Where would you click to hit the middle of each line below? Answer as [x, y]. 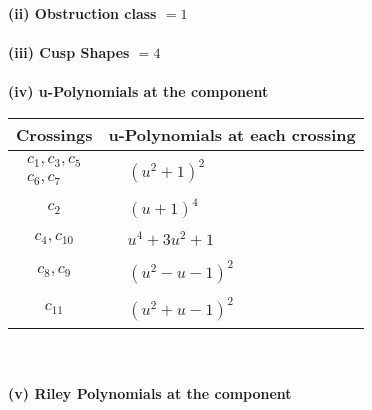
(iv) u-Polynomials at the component [138, 91]
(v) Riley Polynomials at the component [150, 393]
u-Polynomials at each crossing [232, 134]
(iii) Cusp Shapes [69, 52]
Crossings [54, 134]
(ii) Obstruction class [82, 13]
